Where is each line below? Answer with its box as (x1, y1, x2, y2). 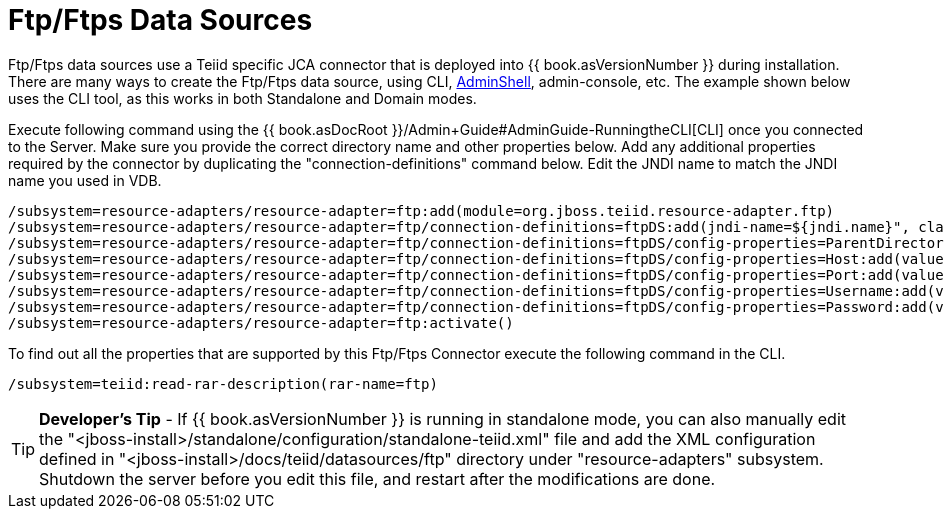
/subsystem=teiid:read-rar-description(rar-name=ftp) (8, 375, 438, 392)
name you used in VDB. (8, 171, 162, 189)
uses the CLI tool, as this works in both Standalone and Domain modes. (8, 89, 477, 107)
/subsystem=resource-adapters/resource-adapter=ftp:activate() (8, 314, 514, 331)
